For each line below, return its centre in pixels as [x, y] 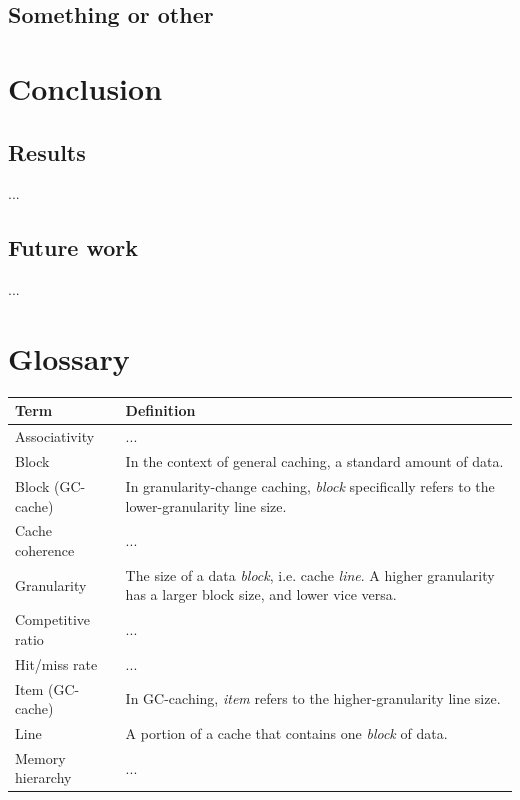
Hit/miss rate [56, 663]
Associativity [55, 436]
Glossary [69, 357]
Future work [73, 247]
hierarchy [43, 777]
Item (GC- [47, 688]
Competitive [53, 619]
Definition [160, 410]
